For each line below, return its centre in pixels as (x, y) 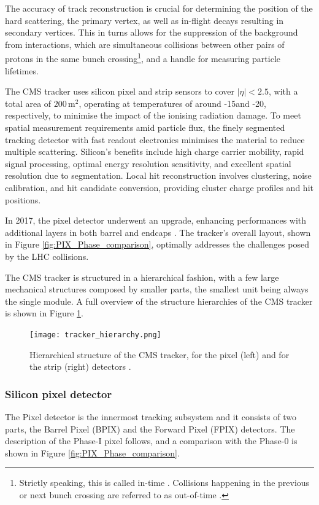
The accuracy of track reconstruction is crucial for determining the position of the (159, 8)
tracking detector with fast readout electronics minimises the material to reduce (155, 139)
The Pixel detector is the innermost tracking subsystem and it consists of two (151, 416)
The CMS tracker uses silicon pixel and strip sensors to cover (120, 91)
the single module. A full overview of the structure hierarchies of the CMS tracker (159, 301)
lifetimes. (22, 70)
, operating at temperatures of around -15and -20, (172, 103)
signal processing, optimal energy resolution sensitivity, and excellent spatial (148, 163)
